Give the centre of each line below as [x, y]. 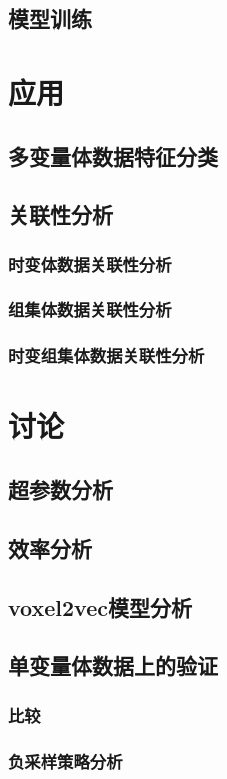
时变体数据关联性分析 [90, 263]
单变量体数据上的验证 [113, 665]
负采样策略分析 [65, 760]
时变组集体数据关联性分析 [106, 355]
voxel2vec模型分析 [100, 606]
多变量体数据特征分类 [113, 155]
